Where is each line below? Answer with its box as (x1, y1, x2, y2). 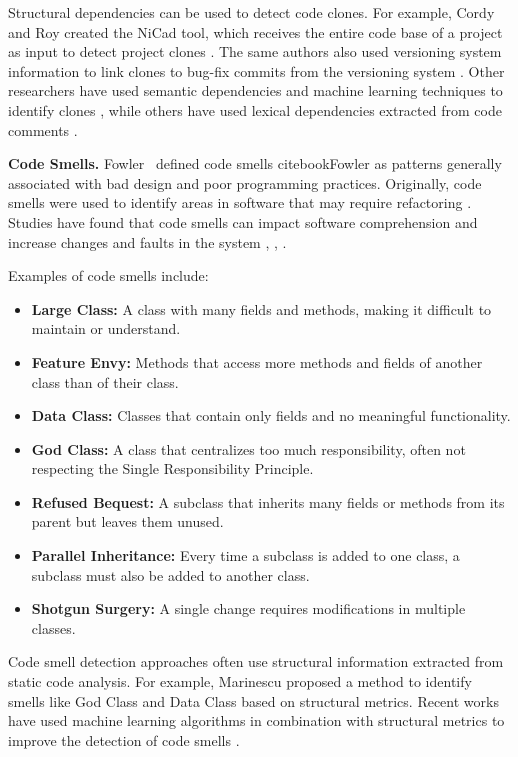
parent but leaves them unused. (31, 511, 224, 532)
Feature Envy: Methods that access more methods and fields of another (31, 351, 483, 372)
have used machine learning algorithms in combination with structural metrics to (8, 710, 505, 731)
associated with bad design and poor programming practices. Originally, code (8, 172, 482, 193)
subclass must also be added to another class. (31, 564, 310, 585)
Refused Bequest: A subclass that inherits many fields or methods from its (31, 491, 505, 512)
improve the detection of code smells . (8, 729, 240, 750)
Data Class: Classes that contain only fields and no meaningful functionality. (31, 405, 511, 426)
